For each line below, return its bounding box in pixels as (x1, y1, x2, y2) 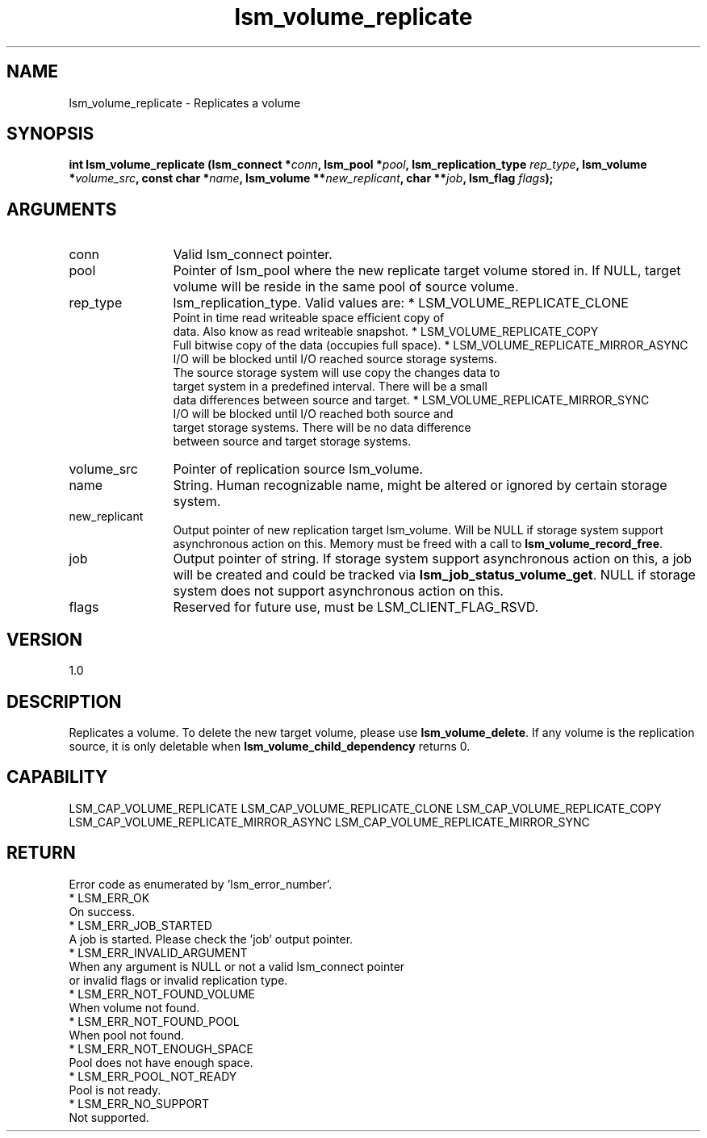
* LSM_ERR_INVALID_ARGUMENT (69, 945, 248, 960)
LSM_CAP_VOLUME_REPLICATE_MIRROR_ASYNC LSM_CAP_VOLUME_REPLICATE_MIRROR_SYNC (69, 814, 590, 829)
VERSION (6, 629, 83, 650)
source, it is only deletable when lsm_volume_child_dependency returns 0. (69, 738, 471, 753)
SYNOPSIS (6, 123, 94, 144)
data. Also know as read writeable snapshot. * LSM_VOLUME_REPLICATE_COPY (173, 324, 599, 339)
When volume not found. (69, 1000, 200, 1015)
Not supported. (69, 1110, 149, 1124)
